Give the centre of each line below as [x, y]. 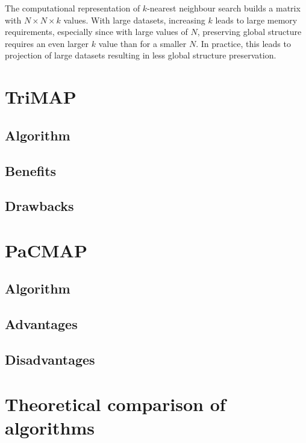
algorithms [50, 427]
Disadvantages [50, 360]
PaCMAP [46, 250]
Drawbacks [39, 206]
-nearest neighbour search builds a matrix [224, 8]
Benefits [31, 170]
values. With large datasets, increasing [134, 20]
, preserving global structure [249, 32]
